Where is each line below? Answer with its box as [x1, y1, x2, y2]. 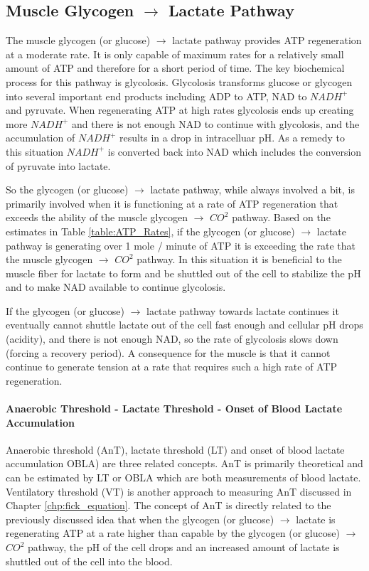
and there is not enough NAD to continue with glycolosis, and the [72, 116, 360, 131]
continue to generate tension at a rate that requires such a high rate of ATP [6, 359, 338, 374]
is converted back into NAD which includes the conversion [107, 144, 362, 159]
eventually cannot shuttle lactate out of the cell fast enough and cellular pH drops [6, 317, 363, 332]
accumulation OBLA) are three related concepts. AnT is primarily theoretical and [6, 456, 363, 471]
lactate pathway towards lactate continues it [146, 303, 339, 318]
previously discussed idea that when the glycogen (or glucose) [6, 511, 274, 526]
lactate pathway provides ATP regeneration [172, 33, 362, 48]
